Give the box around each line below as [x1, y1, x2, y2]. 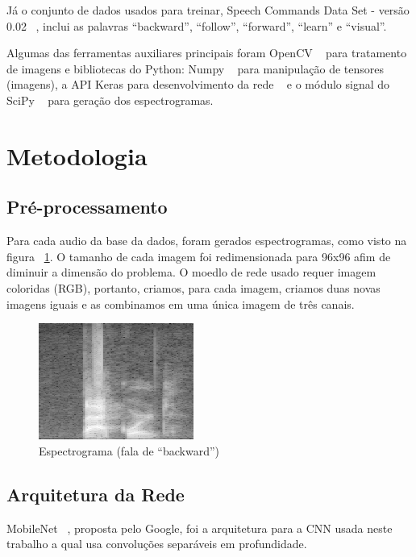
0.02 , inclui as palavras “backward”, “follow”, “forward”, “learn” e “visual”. [6, 17, 387, 34]
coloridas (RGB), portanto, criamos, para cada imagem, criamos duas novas [6, 279, 381, 296]
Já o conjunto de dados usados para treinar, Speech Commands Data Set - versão [6, 2, 410, 18]
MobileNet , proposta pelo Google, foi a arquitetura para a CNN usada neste [6, 519, 393, 536]
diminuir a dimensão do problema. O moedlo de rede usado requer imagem [6, 264, 376, 281]
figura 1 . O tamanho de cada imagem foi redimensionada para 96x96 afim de [6, 247, 391, 264]
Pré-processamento [6, 194, 168, 219]
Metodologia [6, 139, 148, 172]
